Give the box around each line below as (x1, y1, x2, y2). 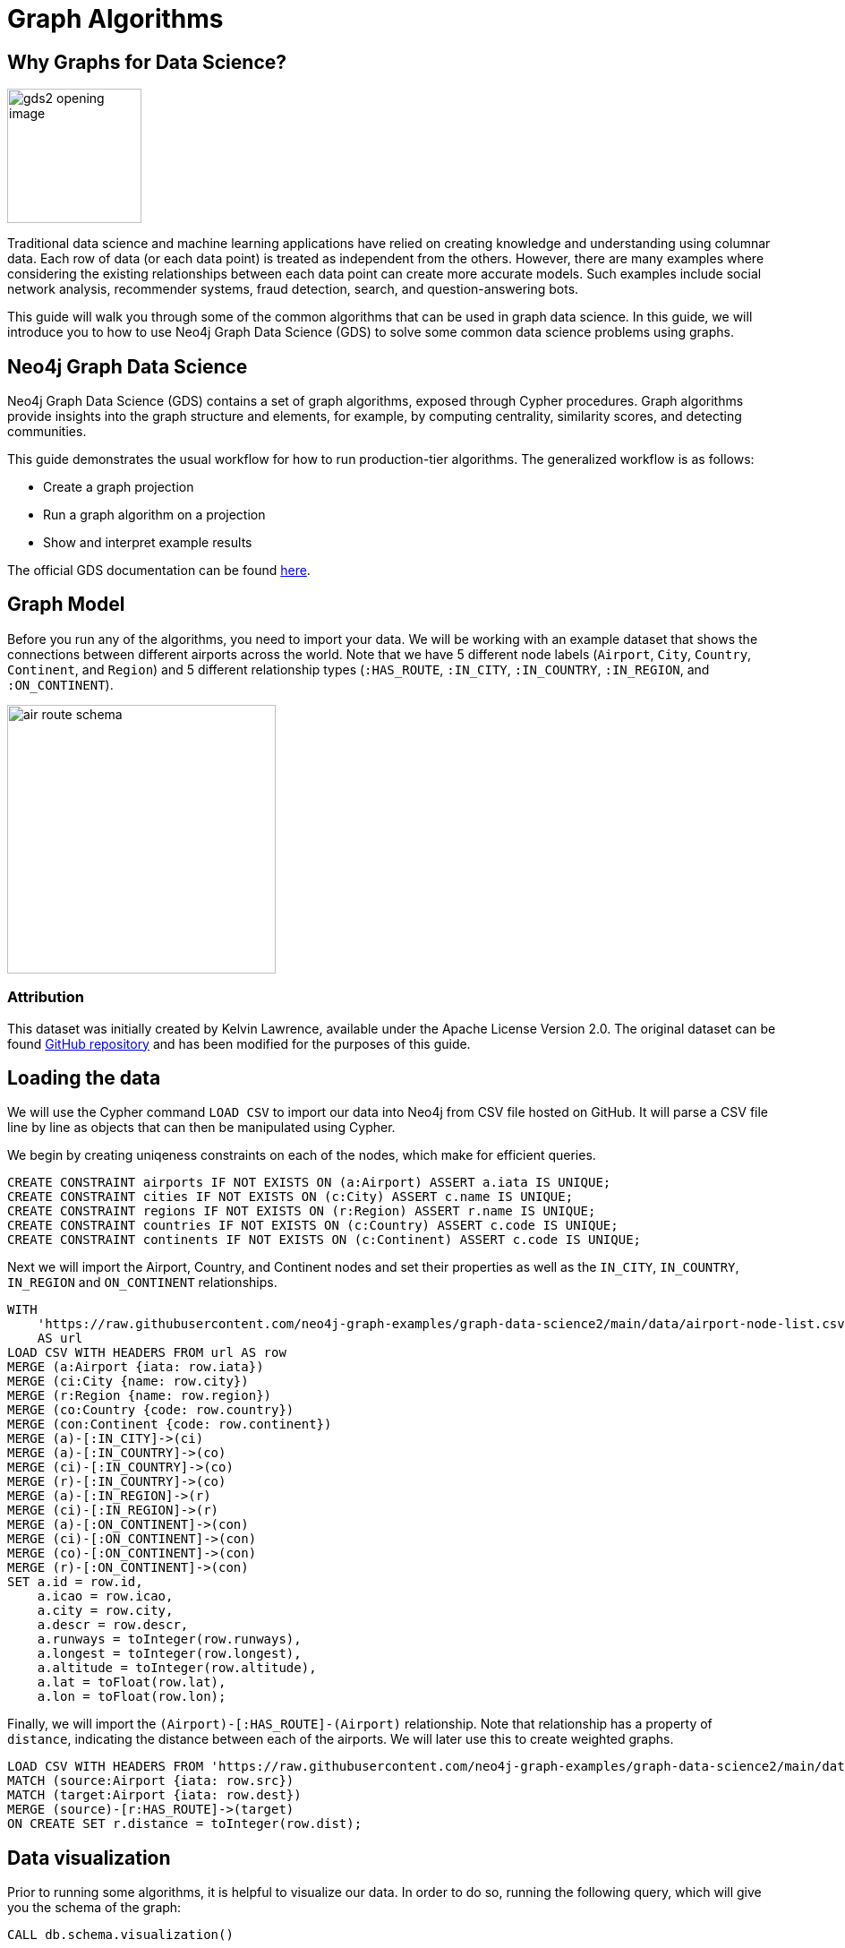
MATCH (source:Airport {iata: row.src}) (7, 1773, 294, 1789)
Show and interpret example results (43, 535, 252, 551)
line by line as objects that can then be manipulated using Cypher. (7, 1120, 396, 1136)
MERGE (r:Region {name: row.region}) (7, 1388, 272, 1403)
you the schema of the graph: (7, 1900, 182, 1916)
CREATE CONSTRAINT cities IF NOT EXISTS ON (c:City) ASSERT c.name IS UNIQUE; (7, 1189, 574, 1205)
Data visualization (7, 1846, 171, 1869)
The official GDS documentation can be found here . (7, 562, 311, 579)
